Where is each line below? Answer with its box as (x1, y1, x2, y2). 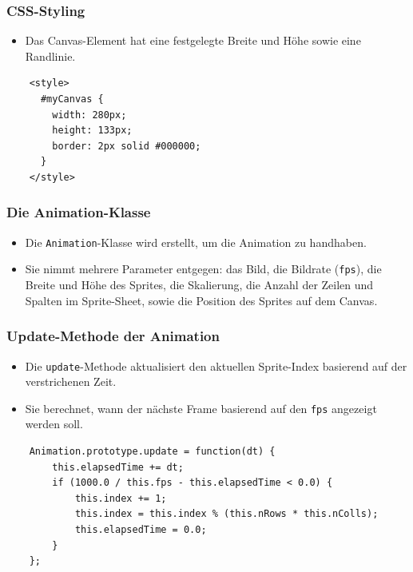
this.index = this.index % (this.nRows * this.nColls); (74, 508, 379, 520)
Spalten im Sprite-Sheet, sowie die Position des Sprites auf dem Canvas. (25, 292, 378, 308)
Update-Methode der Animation (6, 326, 220, 346)
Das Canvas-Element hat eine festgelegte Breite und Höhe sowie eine (25, 32, 361, 49)
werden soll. (25, 415, 83, 432)
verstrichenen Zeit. (25, 373, 117, 390)
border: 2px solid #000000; (52, 140, 201, 152)
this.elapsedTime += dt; (52, 461, 184, 473)
